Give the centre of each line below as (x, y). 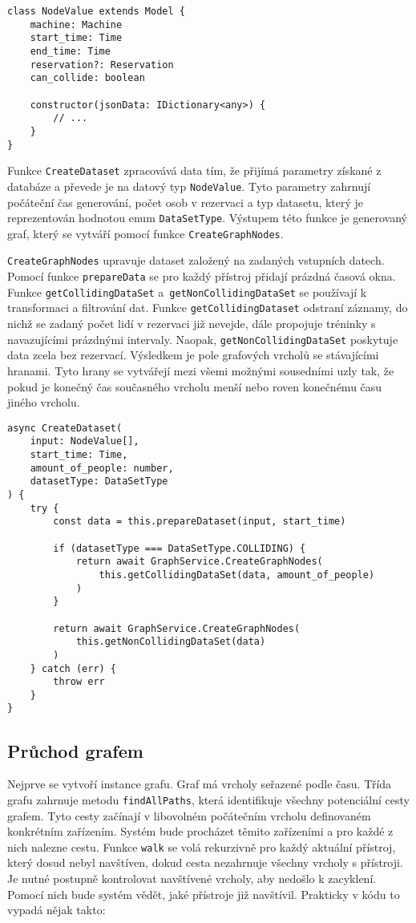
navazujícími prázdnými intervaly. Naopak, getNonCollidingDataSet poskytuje (203, 339)
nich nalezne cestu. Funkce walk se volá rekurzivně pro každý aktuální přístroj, (202, 846)
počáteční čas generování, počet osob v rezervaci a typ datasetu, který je (186, 202)
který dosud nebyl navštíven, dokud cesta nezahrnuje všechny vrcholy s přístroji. (205, 862)
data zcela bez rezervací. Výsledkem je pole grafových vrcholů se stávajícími (193, 355)
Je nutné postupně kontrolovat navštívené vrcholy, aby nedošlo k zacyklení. (192, 878)
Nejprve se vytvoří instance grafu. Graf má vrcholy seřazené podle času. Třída (200, 784)
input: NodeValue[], (85, 441)
